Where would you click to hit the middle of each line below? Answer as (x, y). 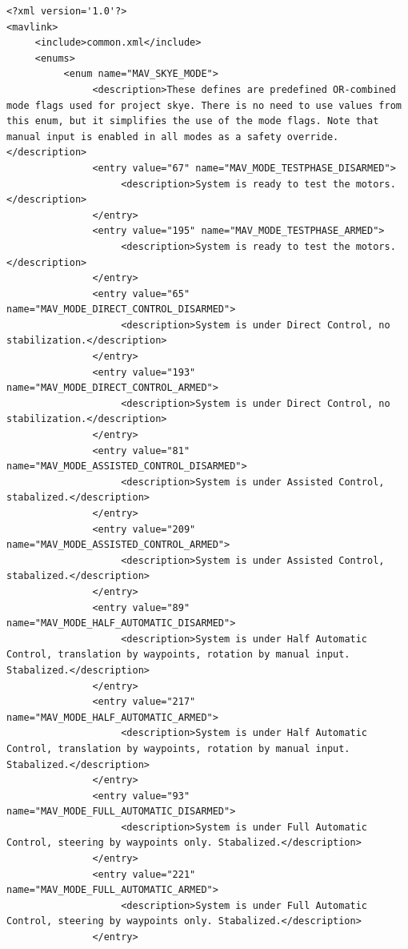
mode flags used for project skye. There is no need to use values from (204, 105)
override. (313, 137)
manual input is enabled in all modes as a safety (144, 137)
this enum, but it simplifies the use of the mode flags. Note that (193, 121)
